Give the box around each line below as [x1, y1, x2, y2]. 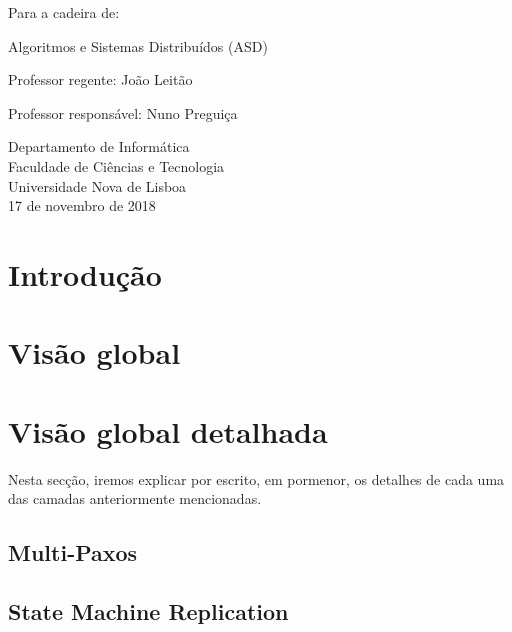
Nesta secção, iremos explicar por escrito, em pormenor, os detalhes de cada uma [8, 468, 505, 489]
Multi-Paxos [8, 537, 138, 568]
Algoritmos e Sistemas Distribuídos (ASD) [8, 35, 268, 56]
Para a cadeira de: [8, 2, 120, 22]
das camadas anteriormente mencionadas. [8, 488, 262, 509]
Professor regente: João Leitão [8, 69, 193, 90]
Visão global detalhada [8, 410, 328, 451]
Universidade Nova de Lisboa [8, 175, 187, 196]
